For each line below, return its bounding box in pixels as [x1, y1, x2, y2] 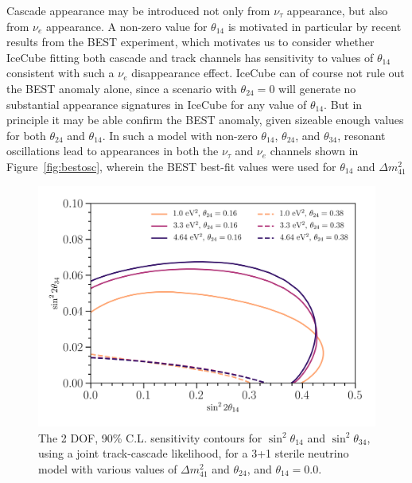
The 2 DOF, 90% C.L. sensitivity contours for [38, 429, 262, 446]
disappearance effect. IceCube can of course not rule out [131, 64, 405, 81]
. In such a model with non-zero [102, 127, 258, 143]
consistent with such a [6, 64, 115, 81]
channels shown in [270, 142, 359, 159]
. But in [324, 95, 363, 112]
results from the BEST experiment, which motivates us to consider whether [6, 33, 375, 50]
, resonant [337, 127, 386, 143]
